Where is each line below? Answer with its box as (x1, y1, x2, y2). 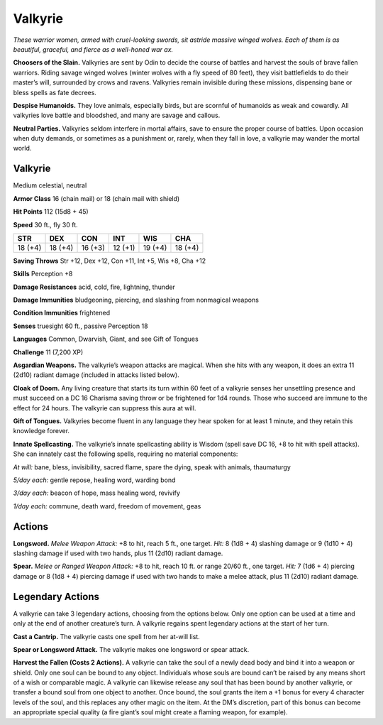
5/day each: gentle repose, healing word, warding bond (13, 476, 176, 484)
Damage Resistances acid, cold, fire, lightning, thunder (13, 283, 175, 291)
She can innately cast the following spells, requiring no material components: (13, 449, 238, 458)
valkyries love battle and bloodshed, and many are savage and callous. (13, 111, 221, 120)
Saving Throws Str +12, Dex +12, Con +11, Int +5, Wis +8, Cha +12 (13, 256, 206, 265)
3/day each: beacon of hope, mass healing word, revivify (13, 489, 181, 497)
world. (13, 144, 32, 153)
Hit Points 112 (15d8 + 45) (13, 207, 89, 216)
